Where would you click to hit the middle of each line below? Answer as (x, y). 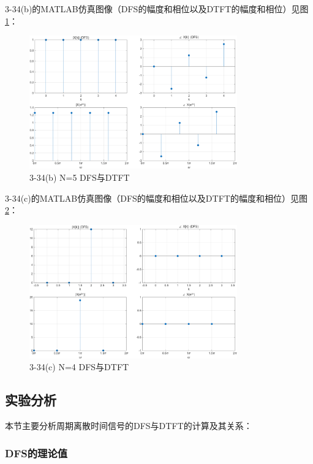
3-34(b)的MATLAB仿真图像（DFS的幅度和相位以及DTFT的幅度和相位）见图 (157, 9)
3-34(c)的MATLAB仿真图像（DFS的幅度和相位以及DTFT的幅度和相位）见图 (156, 198)
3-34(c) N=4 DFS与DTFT (79, 367)
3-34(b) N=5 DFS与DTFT (80, 177)
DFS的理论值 (36, 453)
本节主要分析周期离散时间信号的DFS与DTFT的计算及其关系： (129, 426)
